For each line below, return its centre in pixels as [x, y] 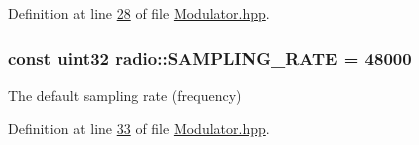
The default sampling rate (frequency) [125, 94]
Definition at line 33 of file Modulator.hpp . [139, 128]
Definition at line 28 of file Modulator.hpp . [139, 13]
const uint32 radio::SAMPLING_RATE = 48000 [210, 57]
